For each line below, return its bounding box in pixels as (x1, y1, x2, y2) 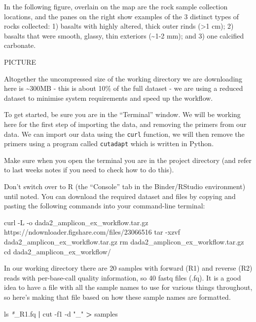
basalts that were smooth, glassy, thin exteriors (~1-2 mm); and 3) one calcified (4, 30, 244, 40)
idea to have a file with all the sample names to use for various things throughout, (4, 282, 253, 292)
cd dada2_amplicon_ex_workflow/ (4, 246, 111, 256)
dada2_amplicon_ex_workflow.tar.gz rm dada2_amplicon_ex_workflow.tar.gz (4, 237, 244, 246)
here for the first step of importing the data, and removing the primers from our (4, 119, 247, 129)
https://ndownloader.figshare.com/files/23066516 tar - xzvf (4, 227, 181, 237)
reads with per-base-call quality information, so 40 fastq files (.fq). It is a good (4, 272, 241, 282)
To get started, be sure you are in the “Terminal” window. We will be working (4, 109, 241, 120)
